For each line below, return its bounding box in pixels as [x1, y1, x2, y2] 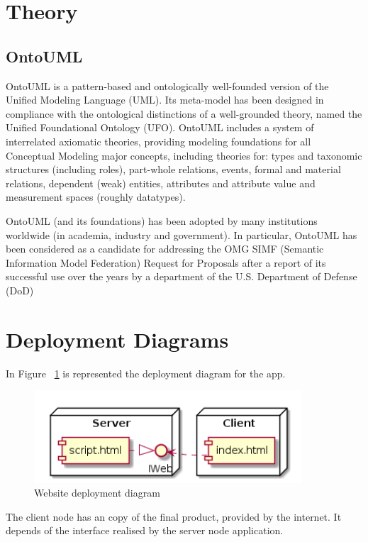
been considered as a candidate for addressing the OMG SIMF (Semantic [6, 241, 324, 256]
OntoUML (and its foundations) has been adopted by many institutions [6, 213, 318, 228]
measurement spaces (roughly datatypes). [6, 189, 186, 204]
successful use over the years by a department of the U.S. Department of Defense [6, 269, 357, 284]
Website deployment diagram [34, 485, 160, 500]
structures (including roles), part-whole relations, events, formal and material [6, 162, 341, 177]
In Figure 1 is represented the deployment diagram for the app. [6, 365, 286, 380]
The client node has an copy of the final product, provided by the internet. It [6, 509, 342, 524]
